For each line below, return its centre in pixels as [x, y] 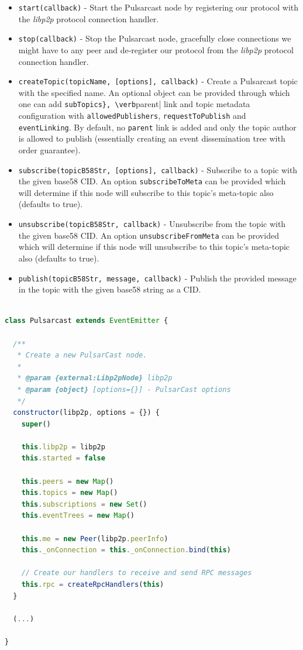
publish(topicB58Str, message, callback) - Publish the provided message [157, 278]
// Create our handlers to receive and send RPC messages [137, 573]
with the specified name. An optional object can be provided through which [154, 92]
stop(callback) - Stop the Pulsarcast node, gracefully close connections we [155, 38]
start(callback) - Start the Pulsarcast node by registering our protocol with [159, 7]
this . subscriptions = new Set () [84, 504]
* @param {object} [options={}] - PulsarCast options [124, 389]
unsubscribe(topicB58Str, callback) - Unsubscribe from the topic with [152, 223]
